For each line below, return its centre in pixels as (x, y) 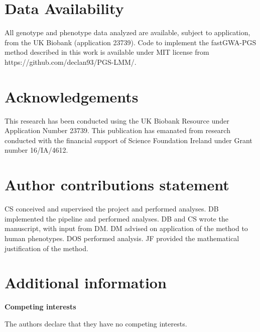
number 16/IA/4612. (36, 150)
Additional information (86, 283)
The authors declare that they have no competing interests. (96, 323)
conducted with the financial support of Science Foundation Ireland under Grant (128, 140)
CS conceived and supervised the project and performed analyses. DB (112, 209)
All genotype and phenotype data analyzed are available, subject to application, (127, 32)
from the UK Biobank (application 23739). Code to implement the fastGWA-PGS (131, 42)
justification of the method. (46, 248)
